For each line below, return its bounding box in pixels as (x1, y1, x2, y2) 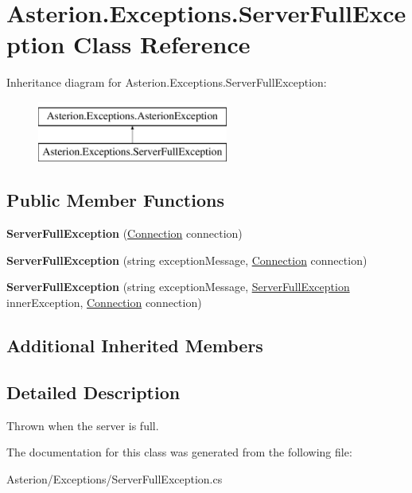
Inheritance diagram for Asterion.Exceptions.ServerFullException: (6, 74, 327, 91)
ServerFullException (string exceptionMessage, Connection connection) (6, 251, 367, 268)
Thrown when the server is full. (6, 417, 159, 433)
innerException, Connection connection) (6, 294, 202, 311)
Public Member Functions (6, 188, 224, 212)
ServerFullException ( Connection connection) (6, 225, 243, 242)
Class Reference (73, 28, 251, 60)
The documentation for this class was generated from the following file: (6, 444, 352, 460)
